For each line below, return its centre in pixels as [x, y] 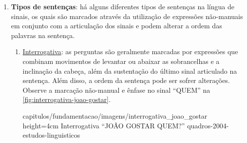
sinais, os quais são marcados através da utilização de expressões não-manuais [127, 16]
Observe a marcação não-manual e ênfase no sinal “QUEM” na [116, 90]
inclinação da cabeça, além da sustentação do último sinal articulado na [130, 71]
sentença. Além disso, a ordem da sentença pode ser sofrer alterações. [126, 80]
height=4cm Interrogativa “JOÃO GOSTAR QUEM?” [104, 125]
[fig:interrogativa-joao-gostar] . [66, 99]
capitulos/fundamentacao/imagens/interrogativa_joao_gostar [115, 115]
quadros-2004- [208, 125]
